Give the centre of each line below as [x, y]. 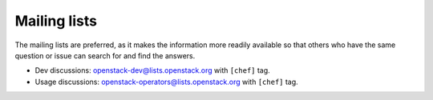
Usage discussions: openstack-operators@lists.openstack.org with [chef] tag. [166, 82]
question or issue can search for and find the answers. [105, 55]
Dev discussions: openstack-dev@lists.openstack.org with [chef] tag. [152, 70]
